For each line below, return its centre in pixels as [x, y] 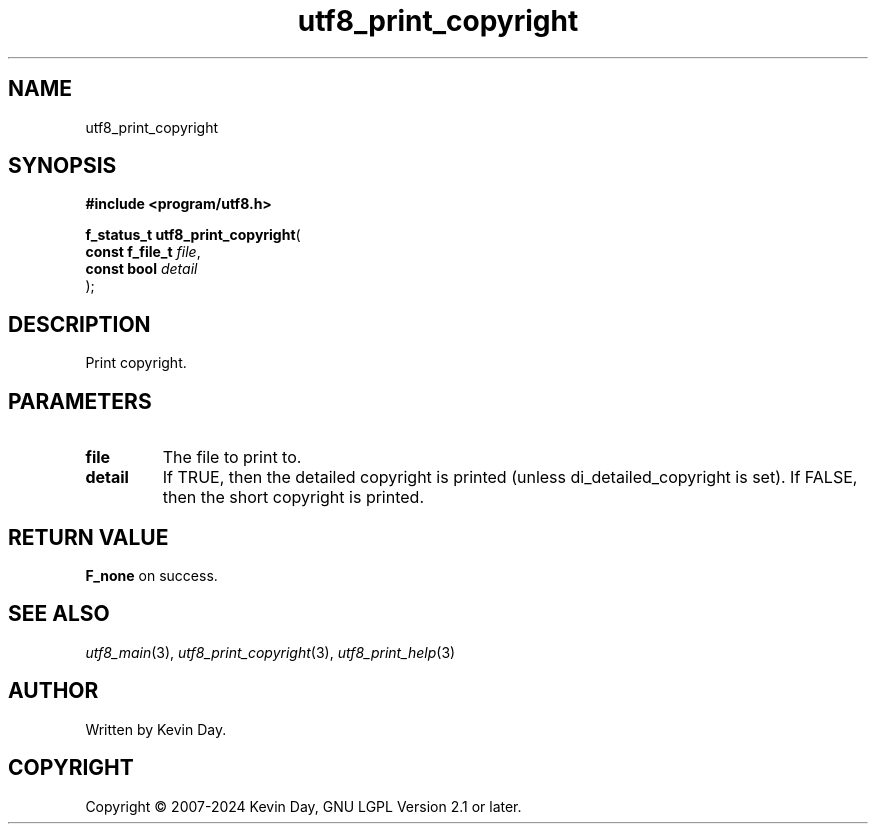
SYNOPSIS [62, 166]
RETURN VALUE [88, 537]
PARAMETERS [80, 401]
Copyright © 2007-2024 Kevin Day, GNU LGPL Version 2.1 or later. [303, 806]
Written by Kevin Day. [156, 729]
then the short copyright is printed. [293, 497]
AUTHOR [53, 691]
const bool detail [141, 269]
